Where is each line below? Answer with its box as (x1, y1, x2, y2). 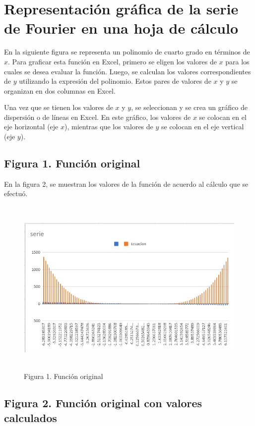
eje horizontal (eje (4, 121, 59, 132)
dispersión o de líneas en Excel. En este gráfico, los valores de (4, 111, 191, 122)
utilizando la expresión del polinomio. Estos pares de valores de (19, 76, 211, 86)
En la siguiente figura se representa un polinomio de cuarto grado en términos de (4, 47, 250, 57)
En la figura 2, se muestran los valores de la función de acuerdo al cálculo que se (4, 178, 249, 189)
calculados (4, 410, 57, 425)
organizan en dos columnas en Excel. (4, 85, 116, 96)
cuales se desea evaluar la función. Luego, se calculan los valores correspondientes (4, 66, 251, 76)
